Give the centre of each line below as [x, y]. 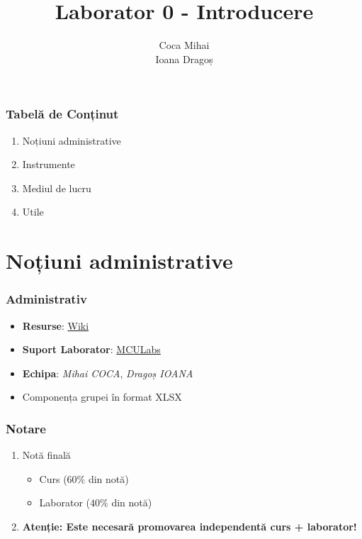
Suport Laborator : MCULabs [91, 349]
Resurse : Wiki [56, 325]
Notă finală [46, 455]
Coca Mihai [184, 45]
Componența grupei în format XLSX [102, 397]
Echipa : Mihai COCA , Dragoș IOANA [108, 373]
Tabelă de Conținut [62, 114]
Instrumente [49, 164]
